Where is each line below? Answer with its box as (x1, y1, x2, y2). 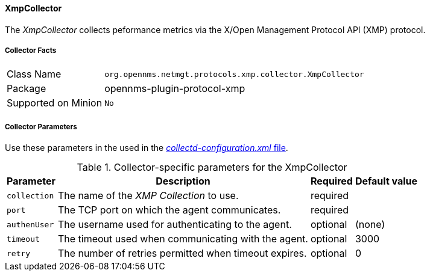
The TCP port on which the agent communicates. (57, 204, 281, 216)
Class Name (7, 68, 62, 81)
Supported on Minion (7, 97, 103, 109)
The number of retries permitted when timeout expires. (57, 247, 307, 260)
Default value (355, 175, 418, 188)
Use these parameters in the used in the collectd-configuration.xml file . (5, 143, 288, 153)
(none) (355, 218, 385, 231)
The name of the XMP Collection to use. (57, 189, 239, 202)
